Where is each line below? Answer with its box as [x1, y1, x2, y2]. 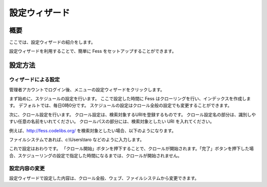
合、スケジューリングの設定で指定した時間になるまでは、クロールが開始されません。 [9, 152, 182, 158]
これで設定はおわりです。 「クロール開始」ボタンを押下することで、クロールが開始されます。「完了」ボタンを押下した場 [9, 146, 254, 151]
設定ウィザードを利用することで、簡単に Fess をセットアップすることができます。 [9, 48, 177, 54]
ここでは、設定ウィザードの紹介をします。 [9, 39, 96, 45]
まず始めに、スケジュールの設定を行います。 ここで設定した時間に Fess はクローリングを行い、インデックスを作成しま [9, 96, 251, 101]
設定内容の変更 [9, 165, 45, 172]
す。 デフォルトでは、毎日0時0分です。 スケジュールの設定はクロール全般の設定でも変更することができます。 [9, 103, 232, 109]
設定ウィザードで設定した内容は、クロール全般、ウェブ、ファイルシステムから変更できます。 [9, 175, 199, 181]
